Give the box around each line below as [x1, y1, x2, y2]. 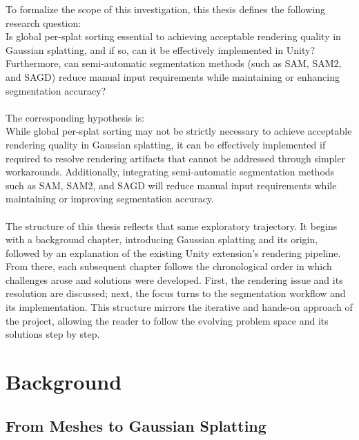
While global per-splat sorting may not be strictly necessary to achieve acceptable [6, 124, 352, 138]
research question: [6, 15, 81, 30]
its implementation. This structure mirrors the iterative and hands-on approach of [6, 300, 353, 314]
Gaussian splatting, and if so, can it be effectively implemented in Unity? [6, 42, 316, 57]
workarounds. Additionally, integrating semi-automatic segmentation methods [6, 164, 335, 179]
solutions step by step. [6, 327, 100, 341]
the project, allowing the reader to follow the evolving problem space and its [6, 313, 329, 327]
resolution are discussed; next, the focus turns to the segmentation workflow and [6, 286, 346, 300]
